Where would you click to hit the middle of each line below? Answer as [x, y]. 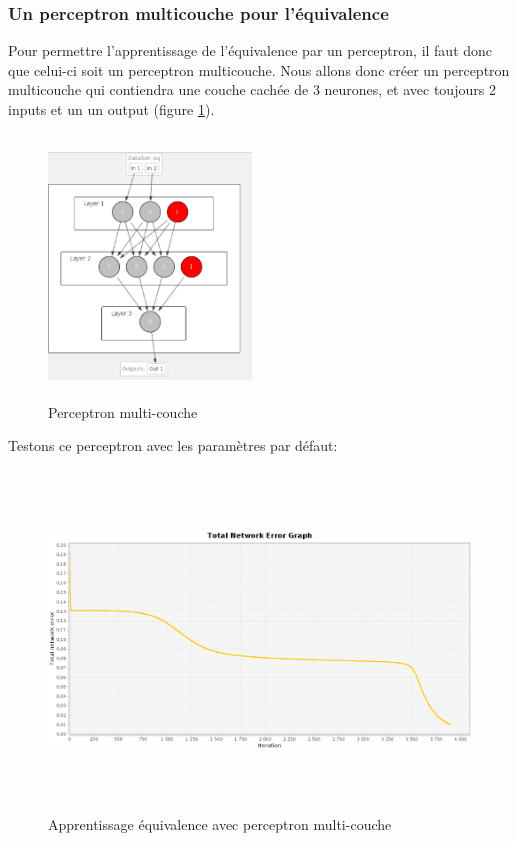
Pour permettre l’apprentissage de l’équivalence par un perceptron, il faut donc [250, 50]
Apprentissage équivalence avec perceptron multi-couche [220, 823]
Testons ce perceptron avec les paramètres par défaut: [173, 445]
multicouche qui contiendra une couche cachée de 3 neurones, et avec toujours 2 [252, 89]
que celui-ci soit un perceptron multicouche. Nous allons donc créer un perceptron [259, 69]
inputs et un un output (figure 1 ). [111, 109]
